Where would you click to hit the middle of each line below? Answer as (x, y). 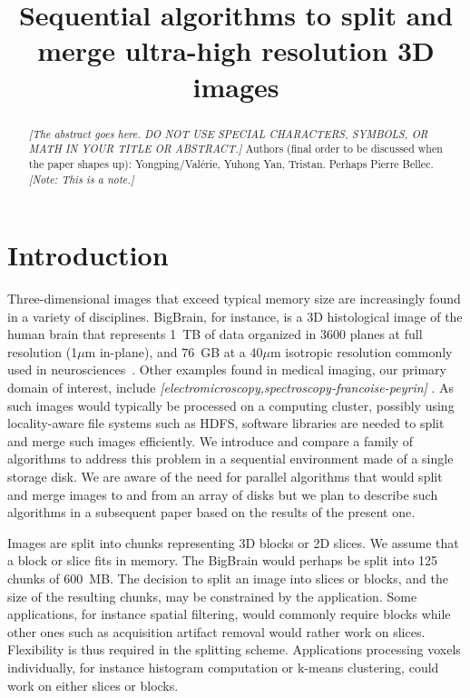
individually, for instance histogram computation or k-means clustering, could (223, 667)
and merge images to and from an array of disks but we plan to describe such (223, 494)
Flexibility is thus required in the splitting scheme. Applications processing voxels (234, 649)
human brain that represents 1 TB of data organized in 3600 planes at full (215, 334)
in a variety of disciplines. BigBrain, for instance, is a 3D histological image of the (235, 316)
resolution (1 (43, 351)
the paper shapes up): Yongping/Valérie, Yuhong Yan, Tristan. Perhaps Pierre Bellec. (231, 163)
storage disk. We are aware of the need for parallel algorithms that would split (225, 477)
